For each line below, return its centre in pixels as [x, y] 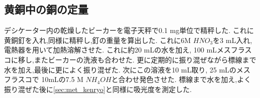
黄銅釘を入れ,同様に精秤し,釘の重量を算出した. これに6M [98, 40]
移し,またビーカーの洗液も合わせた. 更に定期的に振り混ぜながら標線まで [137, 59]
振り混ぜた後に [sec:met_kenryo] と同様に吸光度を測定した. [98, 89]
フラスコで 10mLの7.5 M [44, 79]
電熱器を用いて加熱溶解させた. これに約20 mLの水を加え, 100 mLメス [117, 50]
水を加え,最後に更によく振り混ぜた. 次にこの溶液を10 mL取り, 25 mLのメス [127, 69]
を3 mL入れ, [233, 40]
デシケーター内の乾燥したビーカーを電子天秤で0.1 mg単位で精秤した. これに [129, 30]
